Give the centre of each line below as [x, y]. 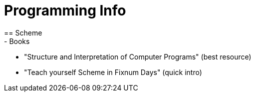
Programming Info [65, 10]
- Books [17, 41]
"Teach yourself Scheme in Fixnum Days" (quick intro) [113, 72]
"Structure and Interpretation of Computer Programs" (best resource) [138, 56]
